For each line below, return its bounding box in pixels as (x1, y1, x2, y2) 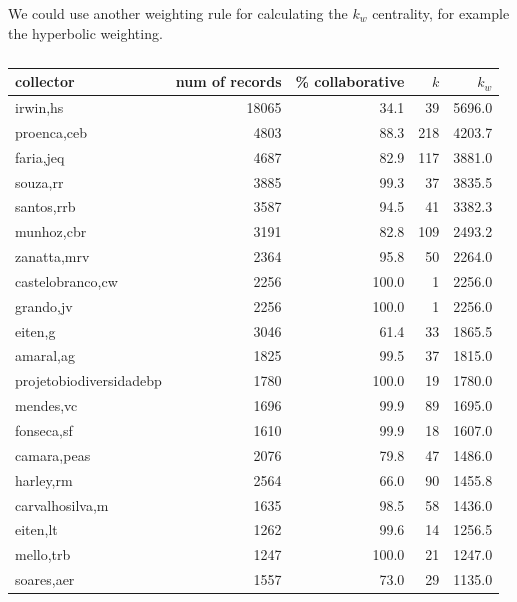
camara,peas (15, 444, 91, 465)
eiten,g (15, 320, 56, 341)
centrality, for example (372, 3, 510, 23)
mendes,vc (15, 395, 78, 416)
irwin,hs (15, 97, 64, 118)
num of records (175, 71, 282, 92)
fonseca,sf (15, 420, 73, 440)
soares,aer (15, 569, 75, 590)
